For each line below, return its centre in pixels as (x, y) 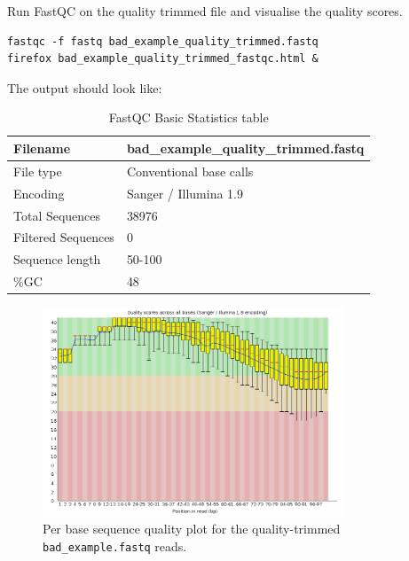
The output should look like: (85, 87)
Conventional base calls (190, 171)
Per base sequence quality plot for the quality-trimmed (192, 529)
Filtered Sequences (64, 237)
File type (38, 171)
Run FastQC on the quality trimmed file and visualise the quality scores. (205, 11)
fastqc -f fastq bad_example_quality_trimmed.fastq (163, 41)
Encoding (39, 193)
